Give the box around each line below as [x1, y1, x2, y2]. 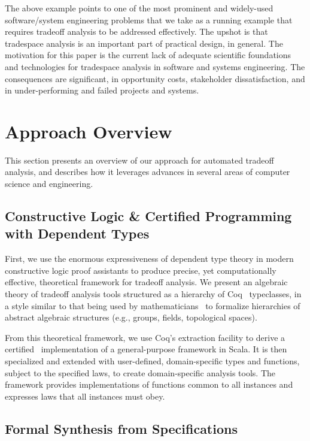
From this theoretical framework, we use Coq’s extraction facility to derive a [5, 331, 285, 343]
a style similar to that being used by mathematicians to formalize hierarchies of [5, 299, 300, 312]
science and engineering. [5, 177, 93, 190]
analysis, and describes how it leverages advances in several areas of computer [5, 165, 290, 178]
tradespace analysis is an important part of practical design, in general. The [5, 37, 283, 49]
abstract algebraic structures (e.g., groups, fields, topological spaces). [5, 311, 257, 324]
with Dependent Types [5, 224, 150, 243]
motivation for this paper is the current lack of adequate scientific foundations [5, 49, 291, 61]
